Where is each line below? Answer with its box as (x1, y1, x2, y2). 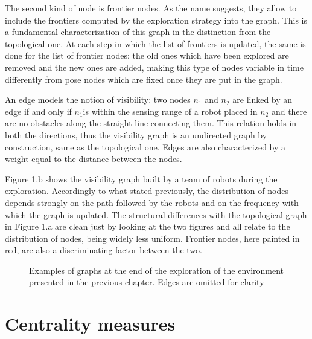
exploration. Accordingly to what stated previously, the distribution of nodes (5, 184, 288, 197)
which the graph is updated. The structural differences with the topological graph (5, 208, 307, 221)
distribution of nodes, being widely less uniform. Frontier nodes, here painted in (5, 231, 300, 244)
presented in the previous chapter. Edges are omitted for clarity (29, 276, 264, 288)
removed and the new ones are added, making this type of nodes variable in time (5, 60, 304, 73)
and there (271, 105, 307, 117)
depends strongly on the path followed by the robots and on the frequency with (5, 196, 299, 208)
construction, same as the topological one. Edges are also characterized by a (5, 140, 286, 153)
